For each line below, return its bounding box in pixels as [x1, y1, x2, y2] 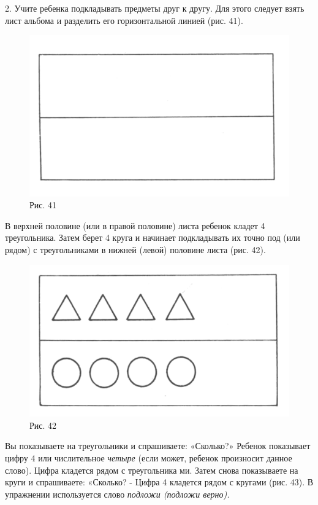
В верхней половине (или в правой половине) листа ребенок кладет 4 [5, 219, 265, 232]
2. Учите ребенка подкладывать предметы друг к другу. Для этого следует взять [5, 2, 305, 14]
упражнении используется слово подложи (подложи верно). [5, 487, 230, 500]
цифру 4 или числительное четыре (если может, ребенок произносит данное [5, 451, 292, 464]
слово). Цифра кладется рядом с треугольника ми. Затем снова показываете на [5, 463, 298, 476]
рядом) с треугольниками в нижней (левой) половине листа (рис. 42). [5, 243, 266, 256]
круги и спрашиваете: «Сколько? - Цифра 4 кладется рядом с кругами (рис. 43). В [5, 476, 314, 488]
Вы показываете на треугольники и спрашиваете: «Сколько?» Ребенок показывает [5, 439, 311, 452]
